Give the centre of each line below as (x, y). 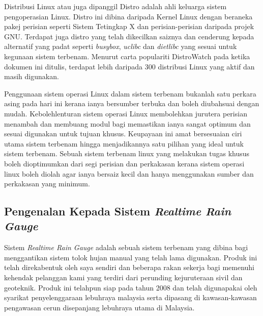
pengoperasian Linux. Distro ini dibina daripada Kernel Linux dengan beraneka (128, 16)
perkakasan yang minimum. (47, 184)
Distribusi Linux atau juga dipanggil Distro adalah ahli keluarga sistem (115, 6)
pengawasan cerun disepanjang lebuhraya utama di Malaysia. (99, 307)
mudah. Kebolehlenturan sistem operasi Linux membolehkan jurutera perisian (126, 113)
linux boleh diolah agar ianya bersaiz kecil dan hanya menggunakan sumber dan (129, 173)
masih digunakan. (32, 76)
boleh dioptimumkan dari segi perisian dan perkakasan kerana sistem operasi (124, 163)
